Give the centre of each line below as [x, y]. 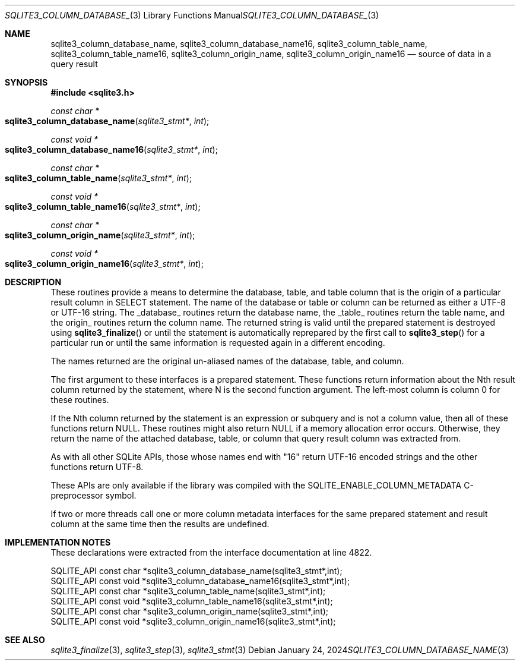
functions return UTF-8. [97, 467]
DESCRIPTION [33, 282]
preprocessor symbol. [93, 495]
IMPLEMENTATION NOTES [58, 542]
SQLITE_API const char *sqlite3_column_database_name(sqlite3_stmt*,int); [196, 571]
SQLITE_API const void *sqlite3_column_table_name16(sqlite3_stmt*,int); [192, 601]
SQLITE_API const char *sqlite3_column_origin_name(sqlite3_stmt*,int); [190, 611]
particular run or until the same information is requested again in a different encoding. [218, 343]
